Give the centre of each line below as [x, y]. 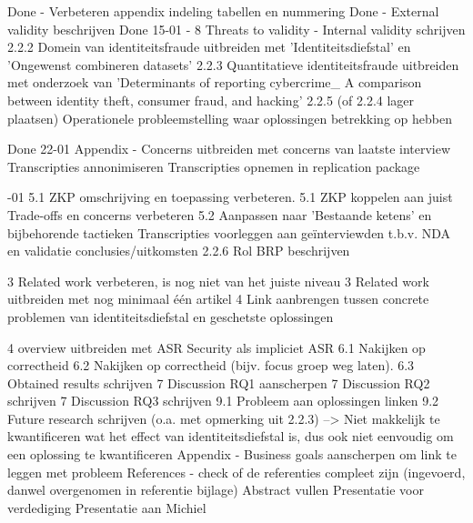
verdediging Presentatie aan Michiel [107, 507]
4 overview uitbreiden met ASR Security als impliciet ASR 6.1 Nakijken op [216, 347]
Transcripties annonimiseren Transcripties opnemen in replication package [214, 166]
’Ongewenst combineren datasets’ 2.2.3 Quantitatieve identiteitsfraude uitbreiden [233, 64]
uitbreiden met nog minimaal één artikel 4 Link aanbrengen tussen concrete [218, 299]
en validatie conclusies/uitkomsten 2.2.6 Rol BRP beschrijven [179, 251]
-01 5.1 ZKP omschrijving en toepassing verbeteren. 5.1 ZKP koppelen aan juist [230, 197]
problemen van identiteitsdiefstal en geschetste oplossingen [171, 316]
